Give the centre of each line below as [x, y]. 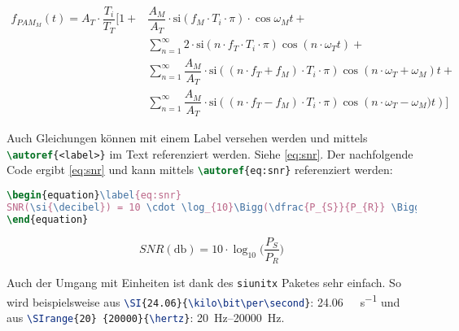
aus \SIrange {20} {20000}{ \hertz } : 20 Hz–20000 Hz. [146, 317]
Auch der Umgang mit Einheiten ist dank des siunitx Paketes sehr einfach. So [204, 283]
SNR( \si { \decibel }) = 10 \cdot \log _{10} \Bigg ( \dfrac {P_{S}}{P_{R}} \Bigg [214, 207]
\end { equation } [48, 219]
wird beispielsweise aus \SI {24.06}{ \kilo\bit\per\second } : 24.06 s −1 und [203, 300]
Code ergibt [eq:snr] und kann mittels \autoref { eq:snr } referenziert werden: [200, 170]
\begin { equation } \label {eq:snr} [94, 195]
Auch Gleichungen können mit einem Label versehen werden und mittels [187, 137]
